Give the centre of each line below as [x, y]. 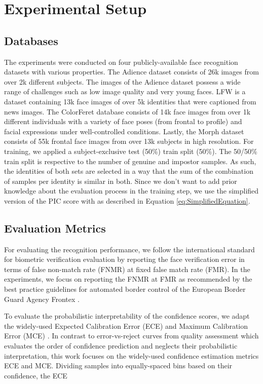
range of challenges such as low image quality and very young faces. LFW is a [125, 91]
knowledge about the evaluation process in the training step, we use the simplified [131, 191]
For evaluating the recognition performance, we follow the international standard [129, 249]
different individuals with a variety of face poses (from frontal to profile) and [123, 121]
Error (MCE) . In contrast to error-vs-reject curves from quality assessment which [131, 336]
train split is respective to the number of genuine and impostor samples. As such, [130, 161]
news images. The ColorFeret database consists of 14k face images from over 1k [127, 111]
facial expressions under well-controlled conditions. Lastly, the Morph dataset [124, 131]
